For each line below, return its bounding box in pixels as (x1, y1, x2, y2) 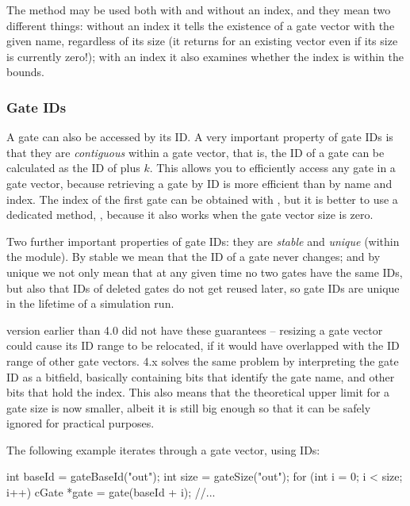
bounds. (6, 63, 44, 80)
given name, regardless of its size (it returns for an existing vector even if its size (6, 33, 398, 49)
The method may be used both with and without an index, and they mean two (6, 2, 391, 17)
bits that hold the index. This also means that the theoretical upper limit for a (6, 384, 390, 401)
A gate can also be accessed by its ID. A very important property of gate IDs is (6, 128, 393, 145)
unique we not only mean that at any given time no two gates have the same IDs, (6, 263, 403, 280)
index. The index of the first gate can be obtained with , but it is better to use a (6, 190, 398, 207)
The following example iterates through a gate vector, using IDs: (6, 441, 320, 458)
